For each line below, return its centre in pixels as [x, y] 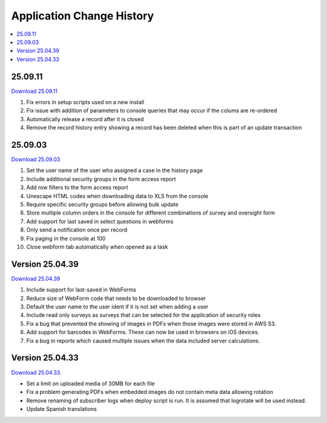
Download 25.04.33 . [36, 372]
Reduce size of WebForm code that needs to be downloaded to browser [116, 298]
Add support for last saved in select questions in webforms [100, 221]
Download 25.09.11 [34, 91]
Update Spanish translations [61, 409]
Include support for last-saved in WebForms [81, 290]
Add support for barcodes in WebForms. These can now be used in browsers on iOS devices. [143, 332]
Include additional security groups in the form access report [101, 179]
